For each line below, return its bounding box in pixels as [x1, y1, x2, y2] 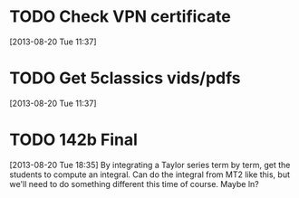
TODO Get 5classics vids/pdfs [9, 68, 242, 89]
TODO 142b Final [9, 129, 139, 150]
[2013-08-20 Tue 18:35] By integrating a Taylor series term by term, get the [9, 159, 291, 170]
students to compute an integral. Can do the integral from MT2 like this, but [9, 169, 291, 180]
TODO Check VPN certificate [9, 6, 231, 27]
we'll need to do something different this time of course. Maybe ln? [9, 178, 260, 189]
